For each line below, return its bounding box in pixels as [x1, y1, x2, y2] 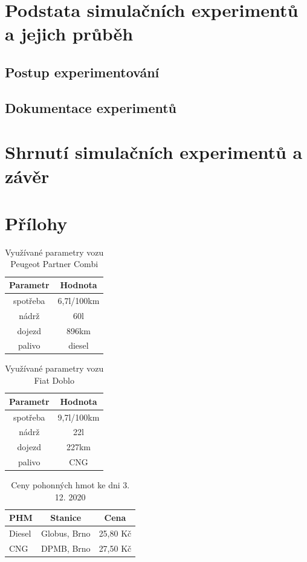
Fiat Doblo [34, 374, 74, 387]
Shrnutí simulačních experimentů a [5, 140, 303, 164]
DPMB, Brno [40, 542, 91, 554]
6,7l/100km [57, 294, 100, 306]
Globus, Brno [40, 527, 91, 540]
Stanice [50, 511, 82, 524]
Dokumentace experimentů [5, 98, 177, 117]
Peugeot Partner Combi [10, 257, 99, 270]
